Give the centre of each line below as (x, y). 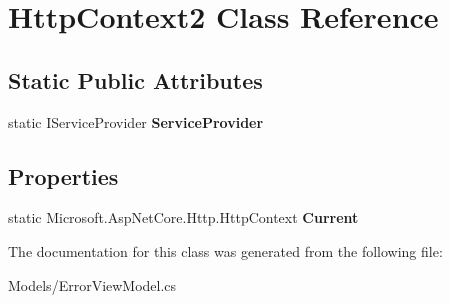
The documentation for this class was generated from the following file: (225, 250)
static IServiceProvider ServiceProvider (136, 121)
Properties (63, 175)
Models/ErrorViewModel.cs (92, 284)
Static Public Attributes (135, 79)
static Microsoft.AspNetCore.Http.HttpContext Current (183, 217)
